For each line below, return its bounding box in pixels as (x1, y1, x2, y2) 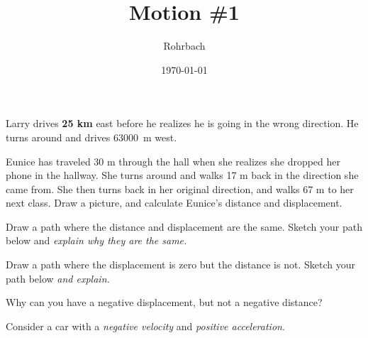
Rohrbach (163, 38, 206, 53)
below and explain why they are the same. (6, 233, 187, 248)
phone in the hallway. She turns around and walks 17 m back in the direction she (6, 168, 359, 182)
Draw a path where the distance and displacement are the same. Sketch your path (6, 219, 362, 234)
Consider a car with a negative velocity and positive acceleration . (6, 318, 285, 333)
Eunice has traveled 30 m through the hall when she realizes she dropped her (6, 153, 341, 168)
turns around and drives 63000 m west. (6, 129, 177, 144)
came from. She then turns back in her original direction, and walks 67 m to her (6, 181, 354, 196)
